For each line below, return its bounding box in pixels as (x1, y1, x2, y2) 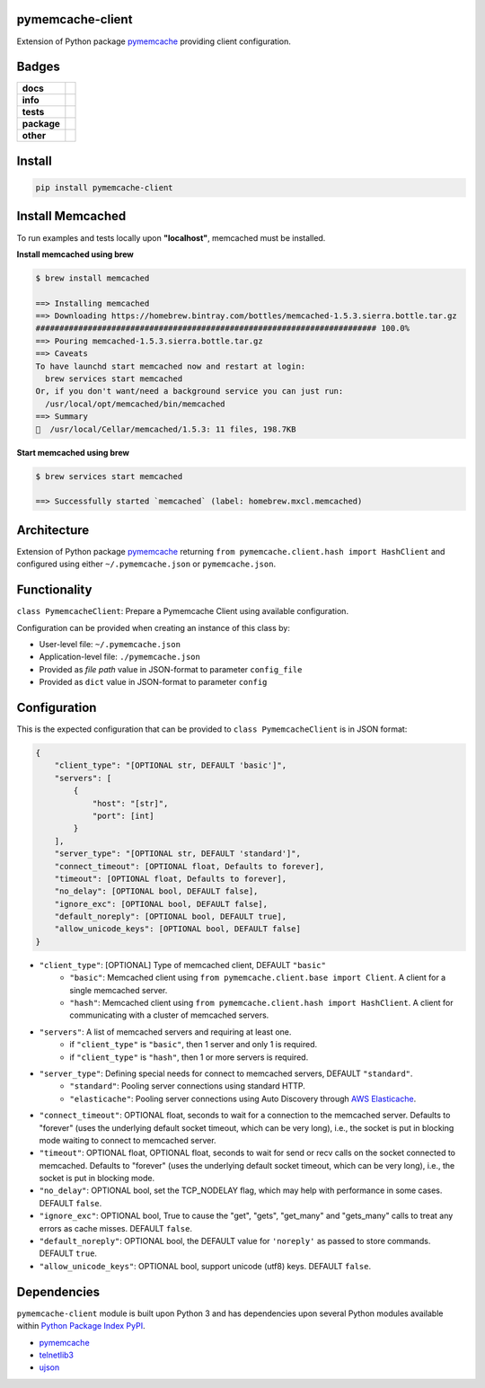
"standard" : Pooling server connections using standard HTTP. (69, 1081, 305, 1091)
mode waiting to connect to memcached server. (39, 1134, 216, 1145)
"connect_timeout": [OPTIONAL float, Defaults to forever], (54, 861, 325, 871)
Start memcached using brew (16, 447, 130, 458)
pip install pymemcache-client (35, 182, 174, 193)
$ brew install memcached (35, 272, 150, 283)
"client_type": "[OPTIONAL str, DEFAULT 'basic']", (54, 761, 287, 770)
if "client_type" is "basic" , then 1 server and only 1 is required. (69, 1039, 318, 1050)
